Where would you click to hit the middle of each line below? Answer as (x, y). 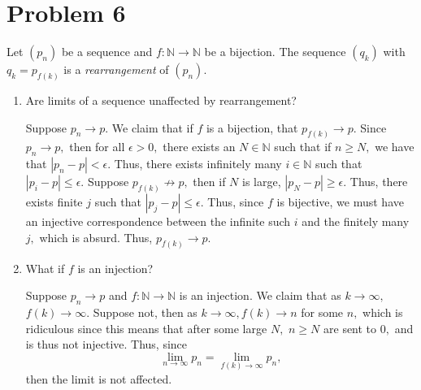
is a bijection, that (252, 127)
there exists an (199, 147)
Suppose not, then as (145, 312)
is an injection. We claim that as (260, 295)
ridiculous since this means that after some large (146, 328)
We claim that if (152, 127)
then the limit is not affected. (99, 378)
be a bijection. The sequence (275, 52)
